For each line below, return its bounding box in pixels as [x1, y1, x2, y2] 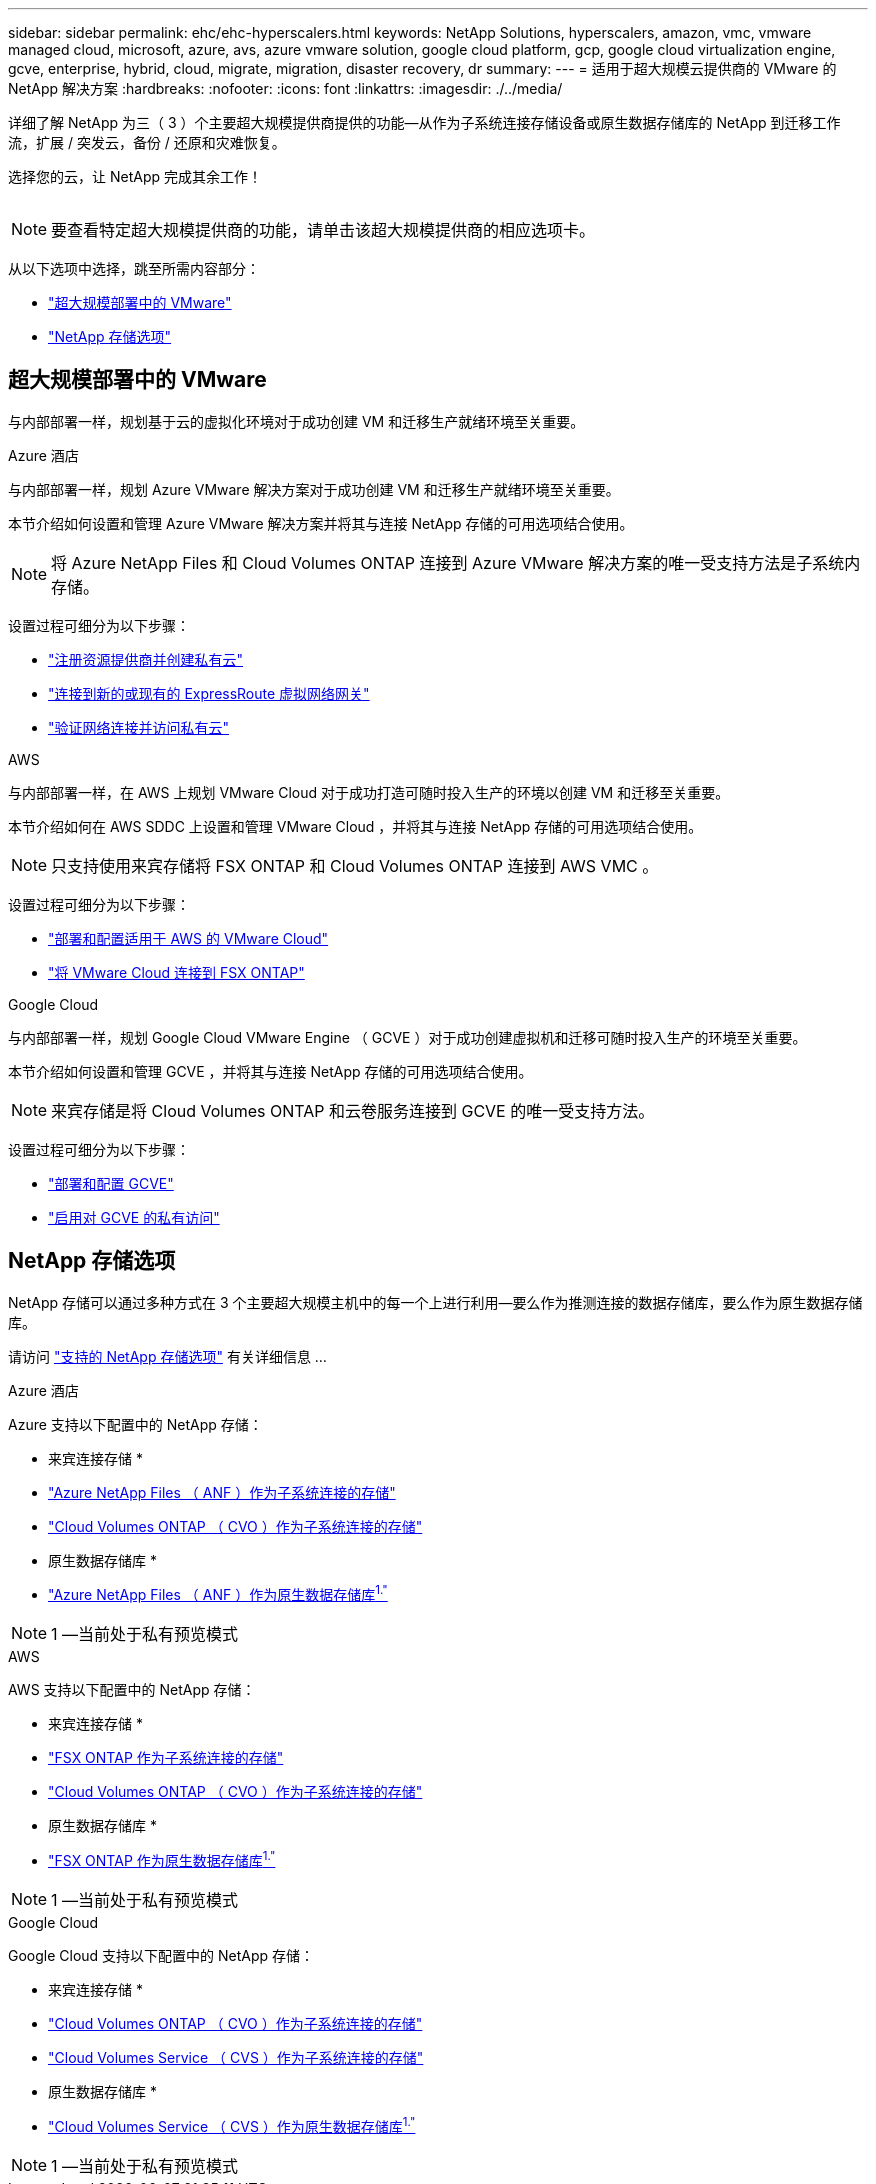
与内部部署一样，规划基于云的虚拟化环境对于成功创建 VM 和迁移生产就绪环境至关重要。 [8, 412, 585, 430]
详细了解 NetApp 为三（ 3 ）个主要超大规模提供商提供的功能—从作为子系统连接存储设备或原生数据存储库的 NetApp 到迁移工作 [8, 114, 841, 131]
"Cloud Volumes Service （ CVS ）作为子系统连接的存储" [48, 2049, 424, 2066]
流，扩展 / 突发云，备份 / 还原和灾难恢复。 [8, 134, 286, 151]
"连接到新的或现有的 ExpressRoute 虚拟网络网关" [48, 684, 370, 702]
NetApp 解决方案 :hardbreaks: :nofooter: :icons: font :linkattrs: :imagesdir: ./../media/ [8, 80, 563, 97]
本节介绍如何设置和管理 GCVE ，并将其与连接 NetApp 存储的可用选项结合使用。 [8, 1062, 533, 1080]
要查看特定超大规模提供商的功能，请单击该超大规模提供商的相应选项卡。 [51, 220, 596, 240]
